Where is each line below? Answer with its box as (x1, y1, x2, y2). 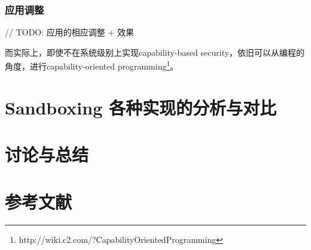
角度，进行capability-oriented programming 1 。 (5, 58, 179, 73)
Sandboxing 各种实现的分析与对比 (5, 95, 276, 119)
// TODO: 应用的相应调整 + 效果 (5, 26, 135, 38)
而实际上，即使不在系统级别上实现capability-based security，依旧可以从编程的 (5, 46, 305, 58)
